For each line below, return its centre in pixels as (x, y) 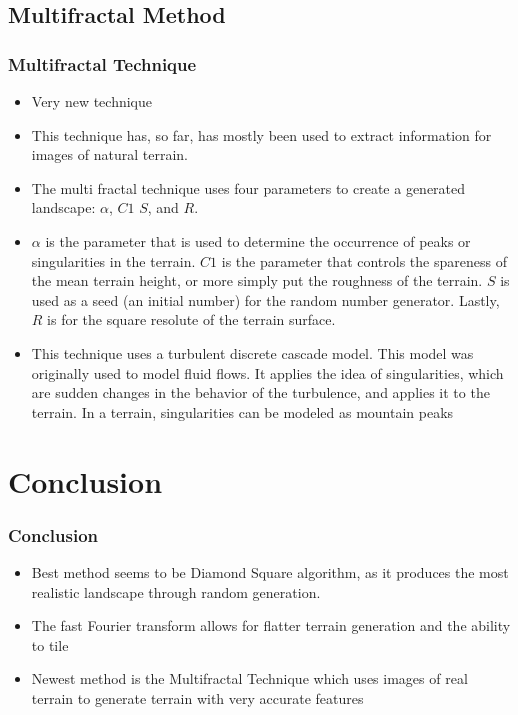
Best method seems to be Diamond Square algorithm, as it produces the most (270, 571)
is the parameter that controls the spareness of (364, 260)
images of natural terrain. (109, 154)
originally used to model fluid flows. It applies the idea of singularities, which (267, 372)
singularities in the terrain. (113, 260)
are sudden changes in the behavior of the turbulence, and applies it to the (260, 392)
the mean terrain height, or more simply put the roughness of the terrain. (257, 280)
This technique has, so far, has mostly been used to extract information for (261, 134)
